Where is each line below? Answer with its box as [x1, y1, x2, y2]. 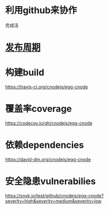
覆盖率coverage [5, 103, 72, 115]
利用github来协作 [5, 5, 77, 16]
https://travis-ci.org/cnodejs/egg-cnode [5, 84, 88, 90]
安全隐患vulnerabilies [5, 176, 96, 187]
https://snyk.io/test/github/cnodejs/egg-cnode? [5, 192, 104, 198]
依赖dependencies [5, 139, 84, 151]
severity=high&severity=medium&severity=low [5, 198, 102, 204]
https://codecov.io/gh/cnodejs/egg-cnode [5, 120, 93, 126]
